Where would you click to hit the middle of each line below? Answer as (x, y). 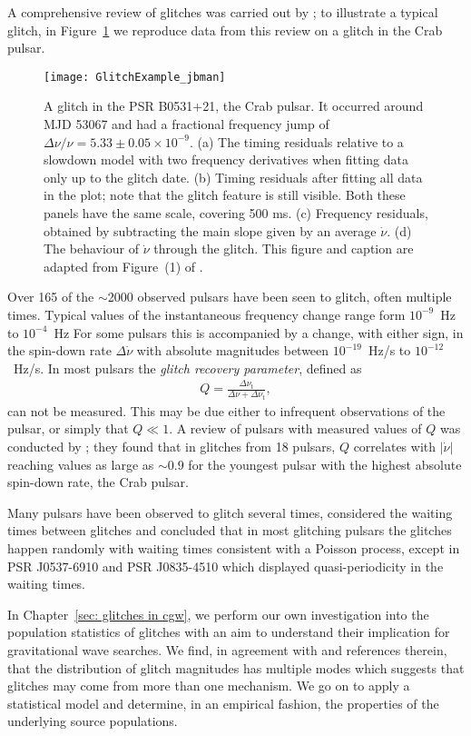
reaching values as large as (81, 464)
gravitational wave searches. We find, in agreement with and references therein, (227, 649)
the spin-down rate (59, 350)
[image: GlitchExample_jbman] (135, 77)
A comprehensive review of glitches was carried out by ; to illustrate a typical (223, 12)
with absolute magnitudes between (233, 350)
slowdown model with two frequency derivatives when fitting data (226, 159)
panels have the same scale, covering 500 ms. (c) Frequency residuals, (236, 213)
